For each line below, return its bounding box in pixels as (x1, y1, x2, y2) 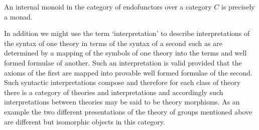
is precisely (221, 1, 255, 11)
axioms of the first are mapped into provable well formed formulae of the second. (4, 67, 252, 77)
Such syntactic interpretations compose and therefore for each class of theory (4, 77, 241, 87)
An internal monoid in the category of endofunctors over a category (4, 1, 212, 11)
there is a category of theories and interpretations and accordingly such (4, 86, 223, 97)
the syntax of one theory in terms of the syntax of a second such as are (4, 37, 222, 48)
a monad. (4, 11, 33, 21)
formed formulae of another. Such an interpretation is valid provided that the (4, 57, 242, 67)
